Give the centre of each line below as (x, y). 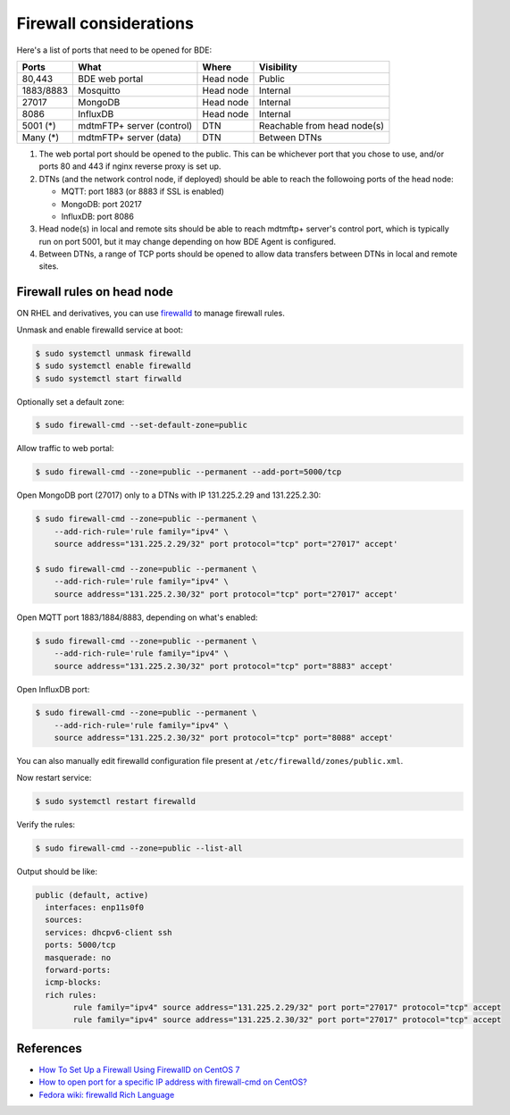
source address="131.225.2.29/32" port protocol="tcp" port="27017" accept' (226, 544)
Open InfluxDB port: (53, 689)
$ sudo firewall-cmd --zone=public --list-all (139, 848)
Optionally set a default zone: (71, 401)
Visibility (278, 67)
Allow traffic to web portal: (65, 449)
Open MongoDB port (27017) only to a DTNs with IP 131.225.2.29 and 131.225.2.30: (169, 495)
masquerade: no (78, 957)
